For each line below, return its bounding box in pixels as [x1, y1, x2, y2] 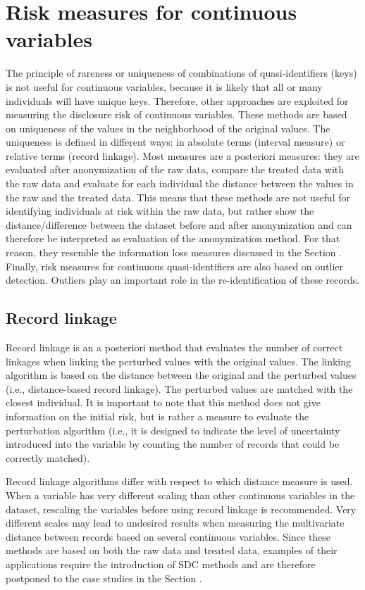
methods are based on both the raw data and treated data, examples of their [6, 543, 338, 558]
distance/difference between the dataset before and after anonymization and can [6, 217, 352, 232]
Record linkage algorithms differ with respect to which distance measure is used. [6, 474, 353, 489]
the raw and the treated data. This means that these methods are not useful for [6, 189, 350, 204]
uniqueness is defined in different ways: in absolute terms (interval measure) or [6, 134, 345, 149]
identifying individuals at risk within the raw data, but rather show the [6, 203, 314, 218]
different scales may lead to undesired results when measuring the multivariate [6, 515, 345, 530]
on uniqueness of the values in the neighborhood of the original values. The [6, 120, 330, 135]
